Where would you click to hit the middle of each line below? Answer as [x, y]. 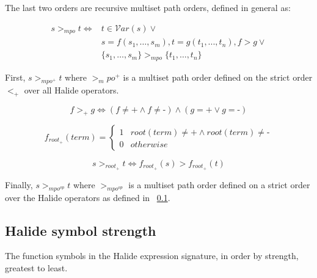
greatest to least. [36, 268]
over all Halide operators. [71, 90]
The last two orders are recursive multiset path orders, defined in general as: [148, 7]
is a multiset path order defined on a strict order [219, 184]
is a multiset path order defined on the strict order [218, 77]
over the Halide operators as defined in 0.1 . [88, 197]
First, [15, 77]
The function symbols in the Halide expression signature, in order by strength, [152, 256]
